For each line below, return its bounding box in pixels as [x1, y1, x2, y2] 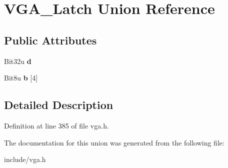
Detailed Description [4, 97, 113, 112]
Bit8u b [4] [4, 72, 38, 83]
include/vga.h [4, 154, 46, 164]
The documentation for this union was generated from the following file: [4, 137, 224, 147]
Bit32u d [4, 55, 31, 66]
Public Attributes [4, 32, 97, 47]
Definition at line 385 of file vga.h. [4, 120, 109, 130]
